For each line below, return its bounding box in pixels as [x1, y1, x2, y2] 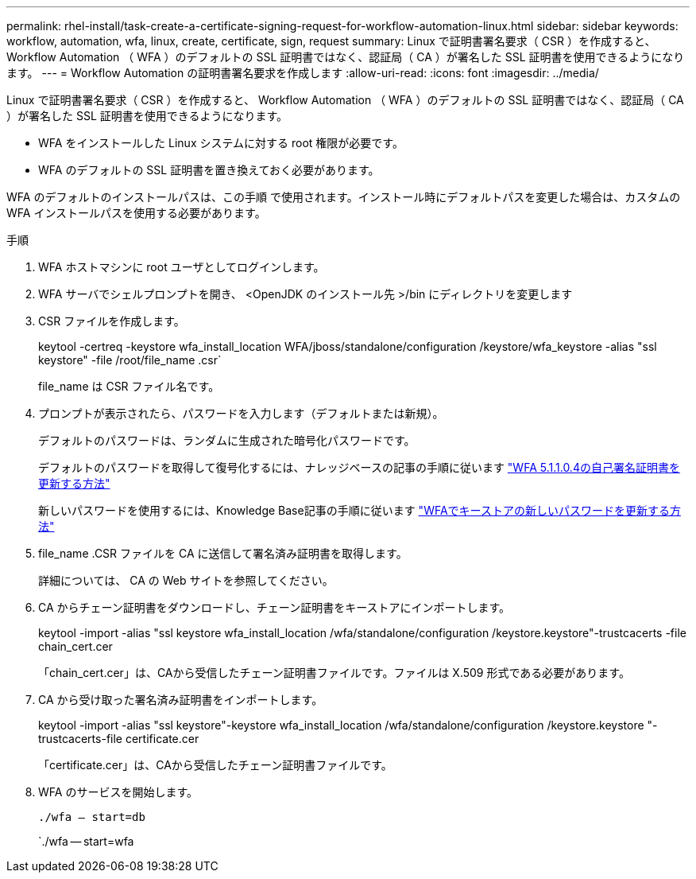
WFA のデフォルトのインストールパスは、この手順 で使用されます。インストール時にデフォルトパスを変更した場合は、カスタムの [6, 190, 681, 204]
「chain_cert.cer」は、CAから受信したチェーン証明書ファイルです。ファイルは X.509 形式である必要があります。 [38, 666, 630, 679]
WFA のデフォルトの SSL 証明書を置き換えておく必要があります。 [38, 163, 380, 177]
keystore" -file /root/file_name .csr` [38, 353, 222, 367]
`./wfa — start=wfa [38, 834, 134, 848]
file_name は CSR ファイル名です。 [38, 379, 220, 393]
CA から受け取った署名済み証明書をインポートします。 [38, 693, 323, 706]
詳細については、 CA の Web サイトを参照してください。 [38, 574, 334, 587]
